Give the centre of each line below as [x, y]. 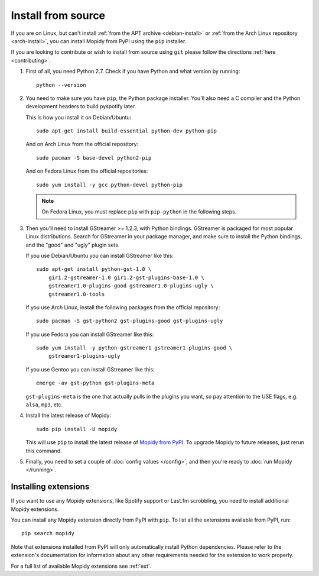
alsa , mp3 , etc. [44, 405]
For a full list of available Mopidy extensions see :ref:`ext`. [81, 566]
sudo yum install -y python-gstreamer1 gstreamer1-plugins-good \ [134, 348]
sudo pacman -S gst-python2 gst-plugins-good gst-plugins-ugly [130, 321]
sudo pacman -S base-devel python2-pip [94, 158]
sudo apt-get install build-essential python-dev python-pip [126, 131]
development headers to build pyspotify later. [81, 106]
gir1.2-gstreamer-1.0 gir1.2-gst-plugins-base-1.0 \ [126, 277]
